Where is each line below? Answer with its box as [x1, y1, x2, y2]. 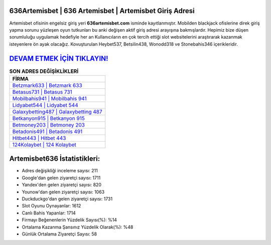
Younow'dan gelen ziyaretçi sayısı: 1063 [22, 189, 105, 195]
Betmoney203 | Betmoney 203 [12, 121, 85, 128]
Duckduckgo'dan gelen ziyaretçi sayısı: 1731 [22, 196, 113, 202]
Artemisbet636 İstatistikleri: [9, 155, 100, 163]
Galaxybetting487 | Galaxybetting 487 [12, 108, 102, 115]
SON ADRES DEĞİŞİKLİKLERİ [9, 68, 79, 75]
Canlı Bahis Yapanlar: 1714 [22, 210, 76, 216]
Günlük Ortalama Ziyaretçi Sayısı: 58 [22, 231, 97, 237]
